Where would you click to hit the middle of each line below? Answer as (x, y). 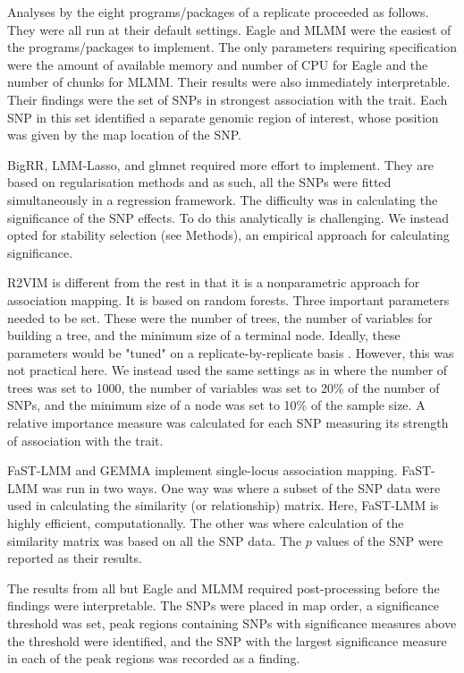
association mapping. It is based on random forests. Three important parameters (228, 299)
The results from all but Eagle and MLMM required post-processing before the (224, 588)
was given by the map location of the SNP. (124, 135)
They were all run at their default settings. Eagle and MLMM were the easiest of (229, 29)
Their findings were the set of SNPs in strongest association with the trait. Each (228, 99)
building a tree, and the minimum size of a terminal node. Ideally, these (204, 335)
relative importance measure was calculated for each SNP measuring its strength (228, 423)
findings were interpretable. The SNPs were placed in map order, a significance (223, 605)
